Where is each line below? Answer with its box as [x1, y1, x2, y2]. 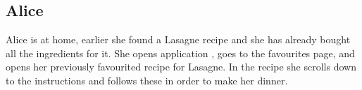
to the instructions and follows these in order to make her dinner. [6, 73, 288, 87]
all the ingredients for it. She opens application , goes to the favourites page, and [6, 45, 355, 60]
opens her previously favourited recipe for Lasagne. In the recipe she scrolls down [6, 59, 356, 74]
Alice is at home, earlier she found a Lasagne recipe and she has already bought [6, 32, 351, 47]
